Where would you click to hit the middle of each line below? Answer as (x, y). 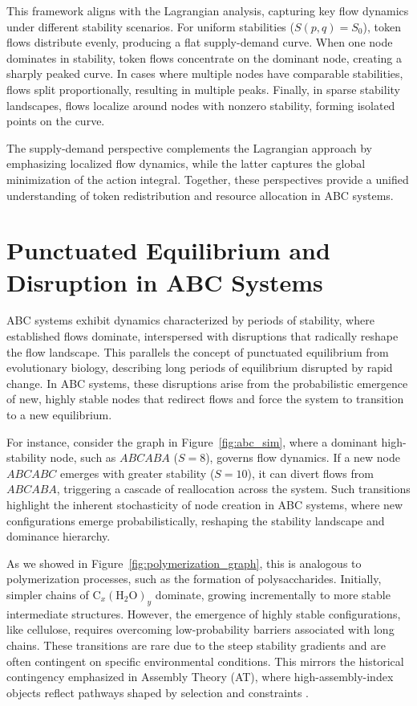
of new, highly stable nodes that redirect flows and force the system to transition (205, 399)
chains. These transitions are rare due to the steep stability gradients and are (196, 645)
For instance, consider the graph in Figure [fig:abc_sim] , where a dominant (192, 441)
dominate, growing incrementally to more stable (273, 594)
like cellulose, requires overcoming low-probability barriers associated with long (200, 629)
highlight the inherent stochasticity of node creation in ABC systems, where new (205, 504)
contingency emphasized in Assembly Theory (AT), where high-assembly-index (200, 677)
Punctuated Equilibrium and (168, 250)
